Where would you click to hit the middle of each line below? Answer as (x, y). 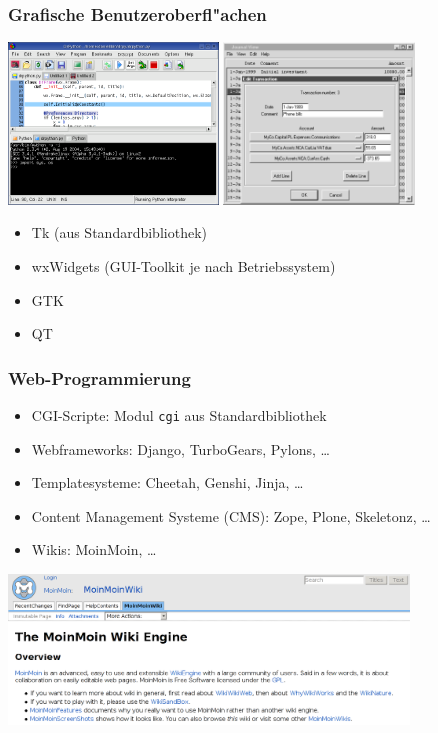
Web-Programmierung (99, 377)
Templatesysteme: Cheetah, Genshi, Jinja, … (167, 482)
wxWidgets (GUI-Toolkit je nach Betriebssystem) (183, 265)
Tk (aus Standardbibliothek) (119, 232)
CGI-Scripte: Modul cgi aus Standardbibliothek (179, 414)
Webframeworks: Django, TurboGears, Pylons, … (180, 448)
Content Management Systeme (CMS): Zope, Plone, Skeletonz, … (231, 515)
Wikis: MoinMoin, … (94, 549)
